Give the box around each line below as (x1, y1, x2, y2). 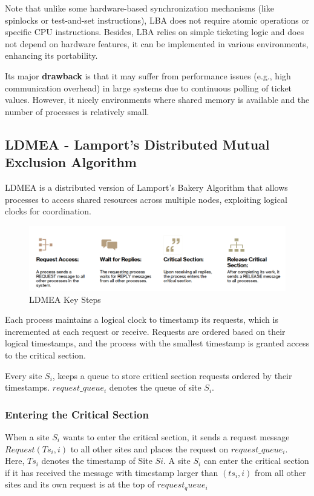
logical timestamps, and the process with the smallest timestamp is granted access (5, 337, 310, 349)
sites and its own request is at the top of (5, 478, 155, 491)
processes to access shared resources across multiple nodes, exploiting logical (5, 193, 287, 205)
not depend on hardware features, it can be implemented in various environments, (5, 37, 309, 50)
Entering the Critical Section (5, 406, 149, 422)
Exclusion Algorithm (5, 153, 137, 171)
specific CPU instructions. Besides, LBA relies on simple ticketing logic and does (5, 25, 304, 38)
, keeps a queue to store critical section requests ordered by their (52, 369, 292, 382)
